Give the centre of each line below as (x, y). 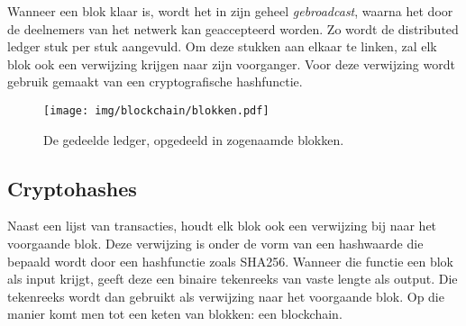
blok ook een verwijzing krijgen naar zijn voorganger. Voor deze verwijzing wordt (231, 63)
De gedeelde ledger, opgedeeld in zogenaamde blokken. (194, 139)
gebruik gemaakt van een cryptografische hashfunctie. (155, 81)
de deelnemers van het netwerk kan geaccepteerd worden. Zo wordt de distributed (233, 28)
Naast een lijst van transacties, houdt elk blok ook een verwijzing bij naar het (222, 226)
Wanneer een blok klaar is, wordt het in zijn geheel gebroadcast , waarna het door (230, 11)
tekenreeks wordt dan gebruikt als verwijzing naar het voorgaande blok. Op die (226, 296)
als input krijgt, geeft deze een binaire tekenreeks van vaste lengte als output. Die (233, 279)
